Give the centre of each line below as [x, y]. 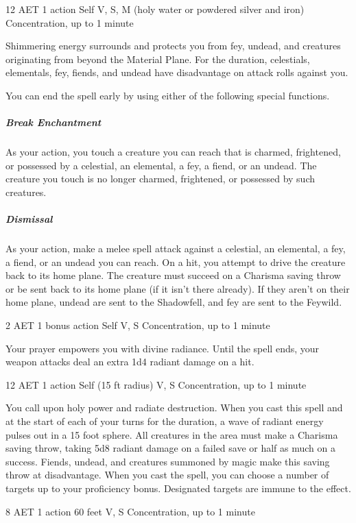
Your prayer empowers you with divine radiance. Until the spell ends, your [163, 348]
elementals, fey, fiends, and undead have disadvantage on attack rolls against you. [177, 72]
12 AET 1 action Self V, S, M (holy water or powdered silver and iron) [155, 9]
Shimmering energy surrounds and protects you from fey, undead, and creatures [173, 46]
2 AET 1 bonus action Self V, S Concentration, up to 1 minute [138, 325]
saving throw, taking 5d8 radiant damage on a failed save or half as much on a [171, 448]
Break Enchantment [54, 122]
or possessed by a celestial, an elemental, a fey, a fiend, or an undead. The [161, 165]
